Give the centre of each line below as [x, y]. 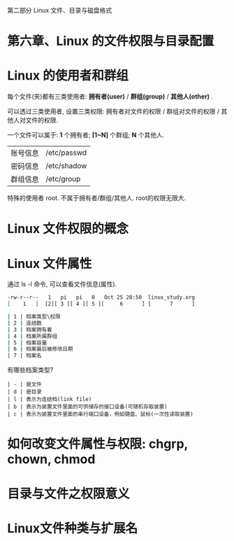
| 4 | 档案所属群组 [32, 336]
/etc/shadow [66, 166]
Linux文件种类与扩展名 [73, 528]
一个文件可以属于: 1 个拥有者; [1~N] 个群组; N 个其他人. [86, 135]
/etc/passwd [66, 153]
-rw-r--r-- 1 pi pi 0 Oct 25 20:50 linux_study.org [101, 297]
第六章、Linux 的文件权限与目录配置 [111, 41]
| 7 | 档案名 [24, 356]
